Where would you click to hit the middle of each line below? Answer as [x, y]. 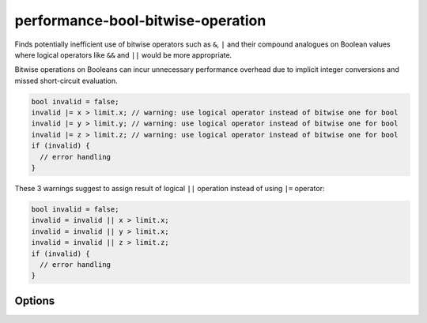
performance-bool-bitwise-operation [140, 21]
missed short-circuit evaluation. [66, 81]
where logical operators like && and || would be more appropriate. [123, 54]
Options [35, 300]
